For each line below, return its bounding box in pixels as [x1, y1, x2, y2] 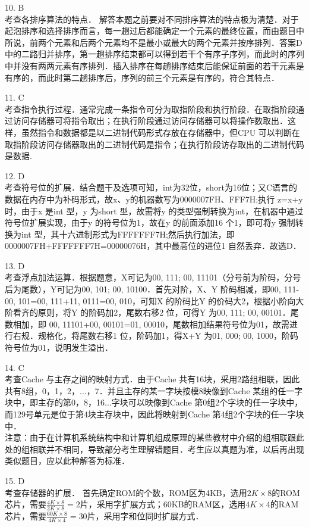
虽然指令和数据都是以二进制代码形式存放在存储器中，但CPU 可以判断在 [21, 126, 300, 138]
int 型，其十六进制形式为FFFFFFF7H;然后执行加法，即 [21, 227, 235, 240]
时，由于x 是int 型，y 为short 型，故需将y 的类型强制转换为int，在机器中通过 [5, 204, 304, 217]
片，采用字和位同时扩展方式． [87, 509, 204, 522]
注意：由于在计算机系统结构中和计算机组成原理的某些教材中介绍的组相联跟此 [5, 431, 304, 444]
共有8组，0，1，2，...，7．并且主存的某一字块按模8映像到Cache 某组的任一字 [5, 384, 303, 397]
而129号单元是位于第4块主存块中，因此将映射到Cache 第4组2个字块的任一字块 [5, 408, 304, 420]
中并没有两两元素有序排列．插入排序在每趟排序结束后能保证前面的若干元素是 [5, 59, 304, 71]
